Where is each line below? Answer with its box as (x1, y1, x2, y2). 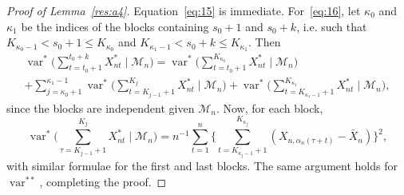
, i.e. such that (296, 18, 367, 34)
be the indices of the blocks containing (21, 18, 209, 34)
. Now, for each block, (216, 99, 323, 116)
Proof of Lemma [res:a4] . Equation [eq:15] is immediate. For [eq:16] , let (6, 2, 361, 18)
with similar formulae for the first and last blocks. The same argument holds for (6, 157, 398, 174)
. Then (248, 34, 281, 50)
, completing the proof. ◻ (39, 173, 167, 190)
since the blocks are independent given (6, 99, 195, 116)
